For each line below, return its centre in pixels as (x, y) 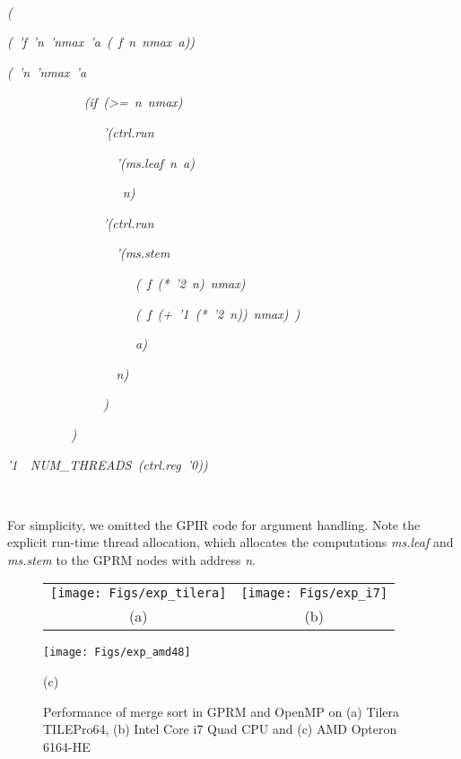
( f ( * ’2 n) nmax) (191, 282)
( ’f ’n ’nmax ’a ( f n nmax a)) (101, 42)
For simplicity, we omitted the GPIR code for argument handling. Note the (214, 524)
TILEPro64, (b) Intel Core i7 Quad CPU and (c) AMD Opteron (220, 729)
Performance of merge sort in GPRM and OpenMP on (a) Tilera (222, 711)
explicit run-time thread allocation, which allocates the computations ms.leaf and (230, 542)
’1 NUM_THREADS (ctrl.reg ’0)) (108, 464)
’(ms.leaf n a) (155, 162)
